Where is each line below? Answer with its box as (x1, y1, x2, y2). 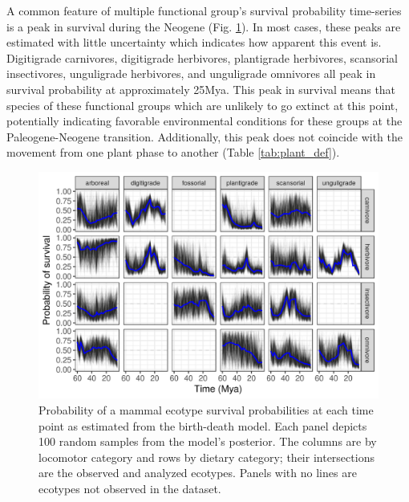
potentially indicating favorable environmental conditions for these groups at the (6, 112, 403, 129)
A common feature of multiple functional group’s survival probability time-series (6, 2, 402, 18)
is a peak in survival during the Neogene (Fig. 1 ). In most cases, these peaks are (6, 18, 401, 35)
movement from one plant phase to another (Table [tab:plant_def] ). (6, 144, 340, 161)
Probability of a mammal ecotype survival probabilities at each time (38, 401, 374, 418)
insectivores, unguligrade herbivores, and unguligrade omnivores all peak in (6, 65, 376, 82)
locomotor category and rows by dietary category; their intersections (38, 448, 375, 465)
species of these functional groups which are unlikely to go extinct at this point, (6, 96, 399, 113)
